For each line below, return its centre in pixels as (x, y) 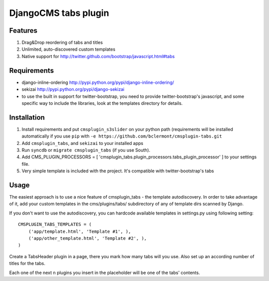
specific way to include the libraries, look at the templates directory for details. (102, 103)
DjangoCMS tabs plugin (59, 13)
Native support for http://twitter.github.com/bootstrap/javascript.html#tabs (98, 56)
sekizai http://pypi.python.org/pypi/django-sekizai (73, 89)
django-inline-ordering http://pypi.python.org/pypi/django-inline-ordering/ (98, 82)
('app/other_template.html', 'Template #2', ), (87, 239)
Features (23, 31)
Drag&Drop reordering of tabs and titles (62, 43)
